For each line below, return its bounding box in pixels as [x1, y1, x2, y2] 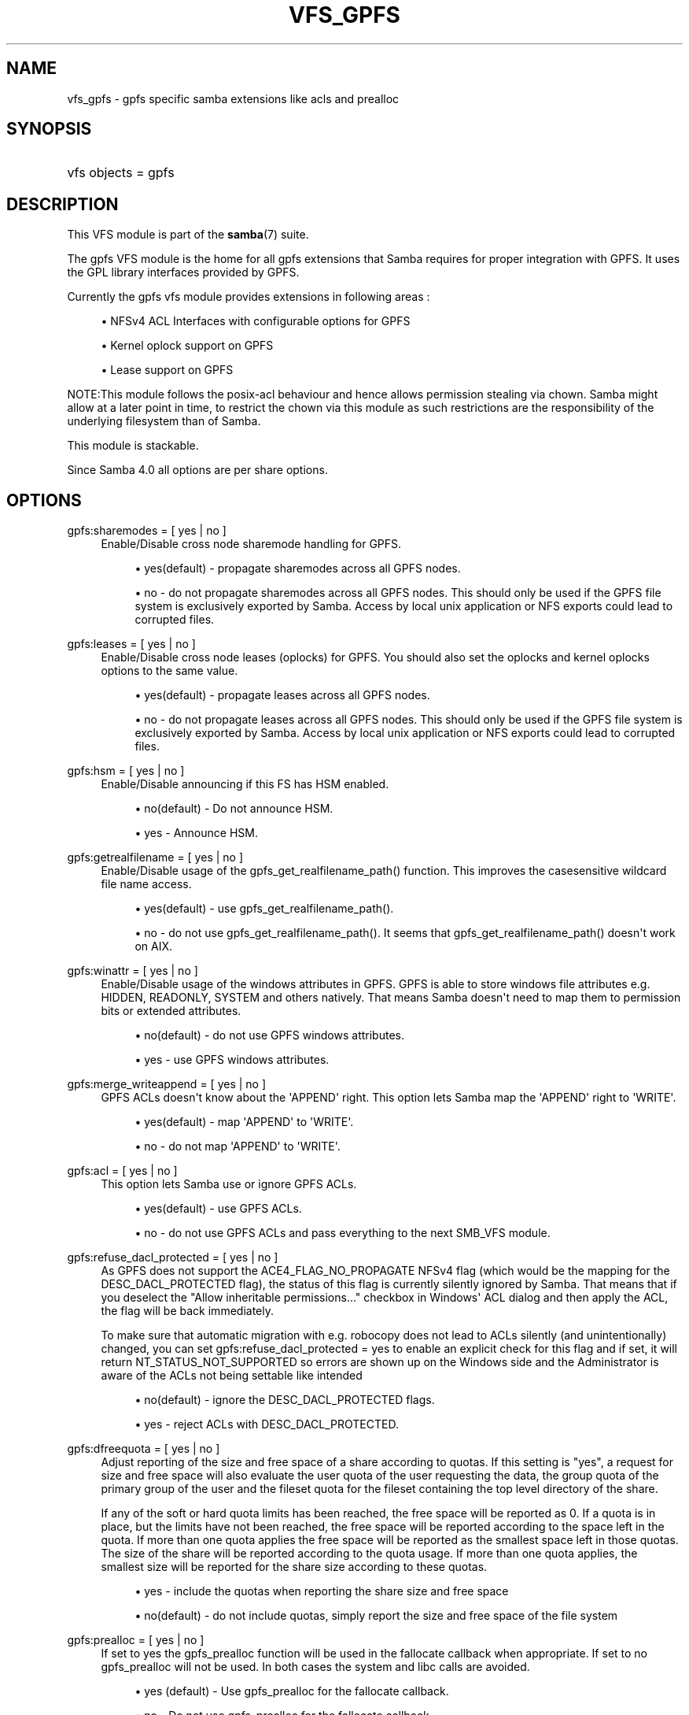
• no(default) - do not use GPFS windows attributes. [134, 1028, 404, 1043]
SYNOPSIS [6, 119, 92, 139]
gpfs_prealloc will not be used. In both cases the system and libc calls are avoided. [101, 1660, 530, 1674]
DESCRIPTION [6, 194, 119, 214]
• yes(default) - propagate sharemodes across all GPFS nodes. [134, 561, 461, 576]
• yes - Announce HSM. [134, 826, 258, 840]
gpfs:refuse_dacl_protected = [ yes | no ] [67, 1250, 278, 1265]
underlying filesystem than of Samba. [67, 414, 261, 428]
